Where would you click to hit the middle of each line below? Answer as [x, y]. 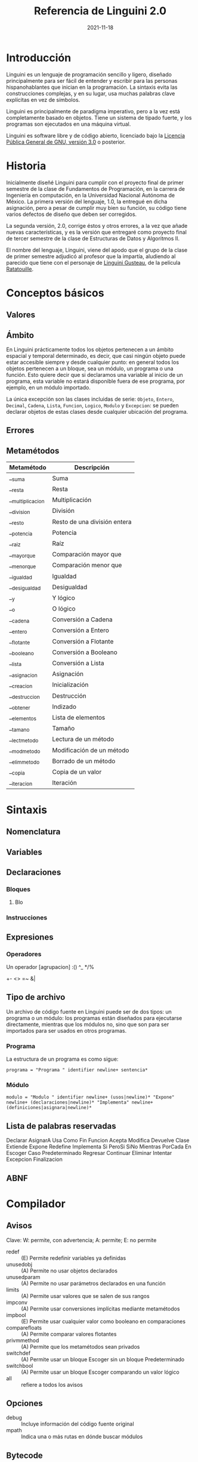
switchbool [20, 1365]
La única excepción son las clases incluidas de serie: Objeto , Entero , [90, 399]
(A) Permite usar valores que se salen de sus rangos [86, 1296]
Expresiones [30, 937]
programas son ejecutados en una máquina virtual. [69, 124]
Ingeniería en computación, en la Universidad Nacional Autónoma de [90, 195]
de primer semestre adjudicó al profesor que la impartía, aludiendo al [91, 256]
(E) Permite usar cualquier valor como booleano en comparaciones [103, 1321]
